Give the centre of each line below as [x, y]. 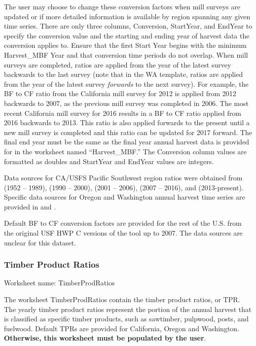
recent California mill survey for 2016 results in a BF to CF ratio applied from [123, 113]
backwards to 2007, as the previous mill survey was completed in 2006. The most [126, 103]
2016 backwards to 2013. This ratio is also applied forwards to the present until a [127, 122]
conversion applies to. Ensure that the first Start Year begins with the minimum [125, 45]
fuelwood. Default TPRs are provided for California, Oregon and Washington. [122, 328]
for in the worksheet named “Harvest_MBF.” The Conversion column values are [126, 151]
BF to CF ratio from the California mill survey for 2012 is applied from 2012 [120, 93]
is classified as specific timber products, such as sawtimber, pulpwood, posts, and [127, 319]
